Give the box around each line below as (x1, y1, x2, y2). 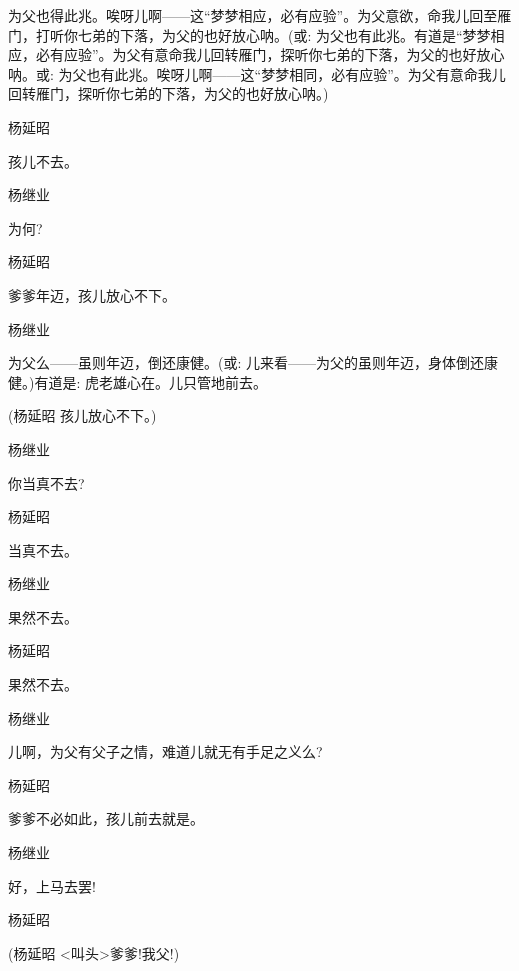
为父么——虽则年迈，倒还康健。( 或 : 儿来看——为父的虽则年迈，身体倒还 (8, 352, 485, 373)
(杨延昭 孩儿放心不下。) (8, 405, 157, 426)
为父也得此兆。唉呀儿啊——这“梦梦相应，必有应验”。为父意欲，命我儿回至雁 (8, 5, 512, 25)
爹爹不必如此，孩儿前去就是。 (8, 808, 204, 829)
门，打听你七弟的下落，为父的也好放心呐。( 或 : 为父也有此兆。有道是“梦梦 (8, 24, 491, 45)
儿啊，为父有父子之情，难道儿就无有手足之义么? (8, 741, 323, 762)
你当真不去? (8, 472, 85, 493)
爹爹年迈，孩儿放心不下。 (8, 284, 176, 305)
